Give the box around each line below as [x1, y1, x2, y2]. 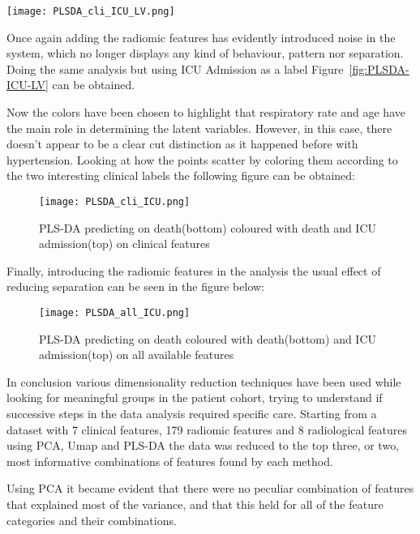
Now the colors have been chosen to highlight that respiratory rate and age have [6, 104, 405, 121]
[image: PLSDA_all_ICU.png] [39, 307, 191, 319]
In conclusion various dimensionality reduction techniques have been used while [6, 373, 401, 390]
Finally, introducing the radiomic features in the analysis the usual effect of [6, 262, 381, 279]
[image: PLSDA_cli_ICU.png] [39, 196, 191, 207]
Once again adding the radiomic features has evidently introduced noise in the [6, 28, 396, 45]
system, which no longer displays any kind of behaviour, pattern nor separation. [6, 45, 404, 62]
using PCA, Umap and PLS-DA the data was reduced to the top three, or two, [6, 437, 400, 454]
